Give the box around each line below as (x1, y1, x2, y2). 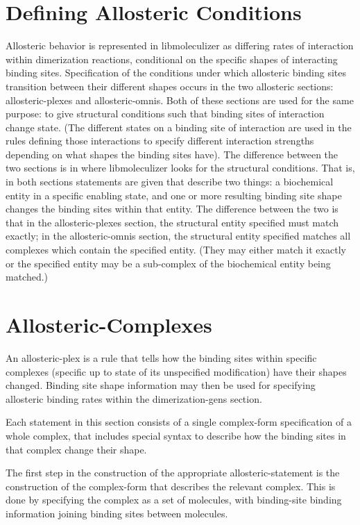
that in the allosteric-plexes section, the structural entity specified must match (6, 215, 339, 229)
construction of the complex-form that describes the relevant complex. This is (6, 478, 336, 493)
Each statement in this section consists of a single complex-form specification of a (6, 415, 352, 429)
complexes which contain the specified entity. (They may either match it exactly (6, 242, 346, 257)
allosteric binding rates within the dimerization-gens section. (6, 391, 262, 406)
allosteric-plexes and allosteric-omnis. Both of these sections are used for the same (6, 92, 354, 107)
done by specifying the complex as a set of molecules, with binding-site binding (6, 492, 342, 507)
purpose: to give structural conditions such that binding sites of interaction (6, 106, 325, 121)
